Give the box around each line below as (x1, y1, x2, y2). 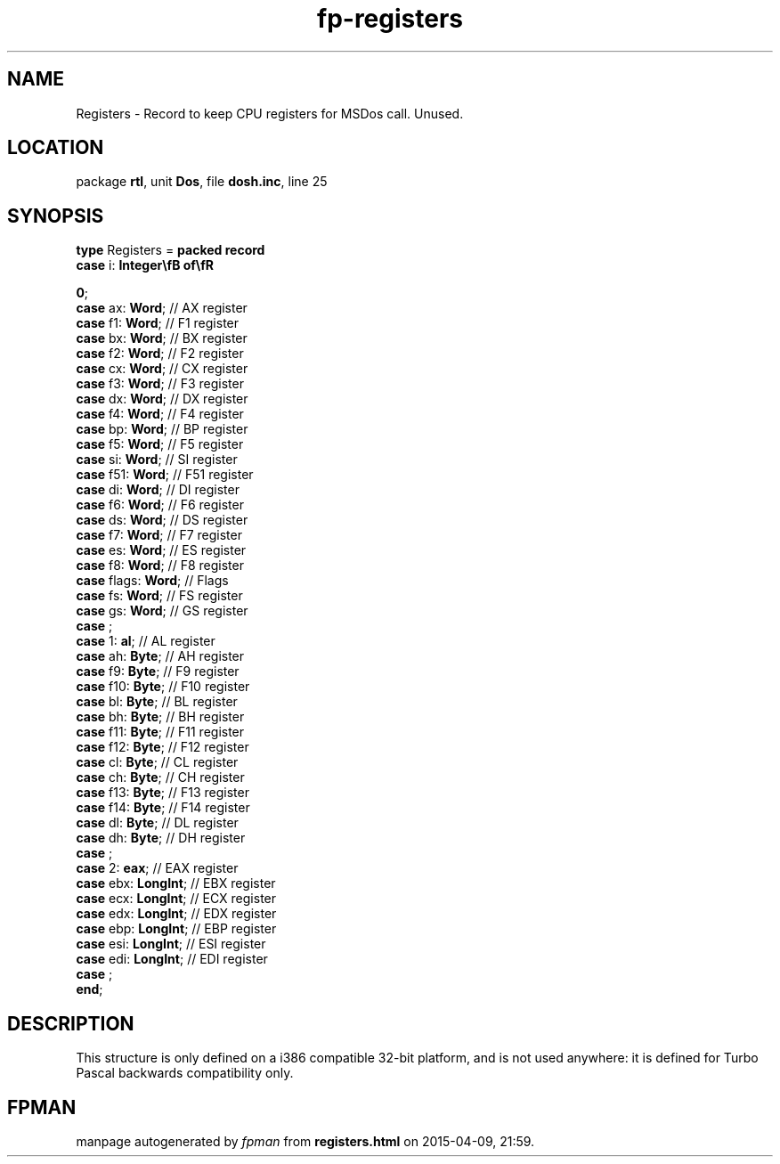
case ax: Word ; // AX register (76, 300, 248, 316)
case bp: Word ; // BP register (76, 421, 248, 437)
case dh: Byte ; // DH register (76, 830, 246, 846)
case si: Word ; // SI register (76, 452, 238, 468)
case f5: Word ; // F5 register (76, 436, 244, 452)
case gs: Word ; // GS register (76, 603, 248, 619)
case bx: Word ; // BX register (76, 330, 248, 346)
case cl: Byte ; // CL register (76, 754, 239, 770)
